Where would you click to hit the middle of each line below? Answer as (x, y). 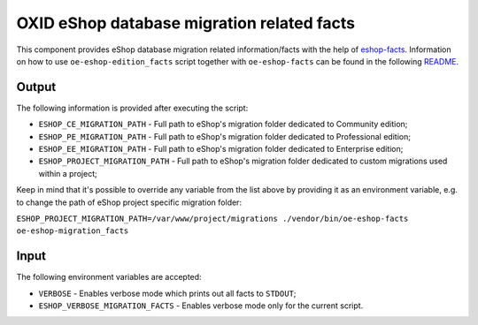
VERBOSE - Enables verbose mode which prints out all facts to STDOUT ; (167, 293)
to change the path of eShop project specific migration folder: (129, 202)
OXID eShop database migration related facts (186, 23)
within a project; (68, 173)
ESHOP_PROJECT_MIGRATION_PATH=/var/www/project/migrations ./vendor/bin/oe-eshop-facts (212, 218)
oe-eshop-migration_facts (73, 231)
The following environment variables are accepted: (109, 277)
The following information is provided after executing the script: (132, 108)
